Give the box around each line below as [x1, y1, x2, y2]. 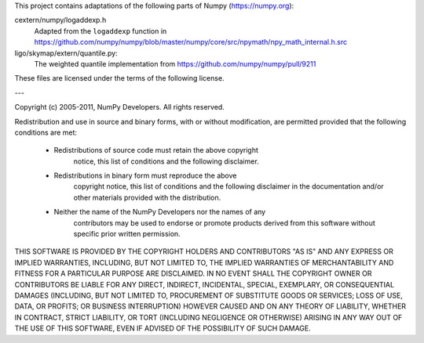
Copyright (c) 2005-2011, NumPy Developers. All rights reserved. [14, 103, 225, 112]
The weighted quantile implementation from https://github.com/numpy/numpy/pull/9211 [34, 59, 316, 68]
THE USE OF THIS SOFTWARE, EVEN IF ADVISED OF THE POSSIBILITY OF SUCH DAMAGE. [14, 323, 312, 333]
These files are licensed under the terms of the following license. [14, 74, 225, 83]
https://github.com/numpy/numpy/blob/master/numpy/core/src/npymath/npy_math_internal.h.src [34, 38, 348, 47]
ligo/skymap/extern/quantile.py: [14, 48, 118, 58]
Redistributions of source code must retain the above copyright [53, 146, 259, 155]
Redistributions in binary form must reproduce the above [53, 171, 237, 180]
